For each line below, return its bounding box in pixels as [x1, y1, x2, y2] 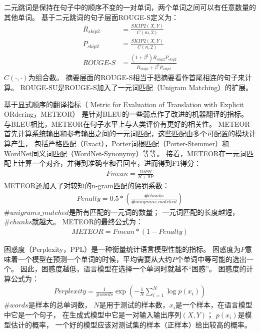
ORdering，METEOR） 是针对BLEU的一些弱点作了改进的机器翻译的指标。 [4, 109, 248, 119]
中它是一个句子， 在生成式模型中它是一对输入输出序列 [4, 309, 181, 319]
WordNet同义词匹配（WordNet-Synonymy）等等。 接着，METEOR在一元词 [4, 148, 247, 158]
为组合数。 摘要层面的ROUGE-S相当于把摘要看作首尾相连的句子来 [28, 72, 245, 83]
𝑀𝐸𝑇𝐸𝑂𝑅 [71, 228, 103, 235]
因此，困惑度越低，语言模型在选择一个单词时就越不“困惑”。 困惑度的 [20, 263, 246, 274]
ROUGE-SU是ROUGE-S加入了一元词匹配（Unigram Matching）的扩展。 [20, 82, 253, 92]
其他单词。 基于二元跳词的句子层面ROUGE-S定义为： [4, 12, 178, 22]
